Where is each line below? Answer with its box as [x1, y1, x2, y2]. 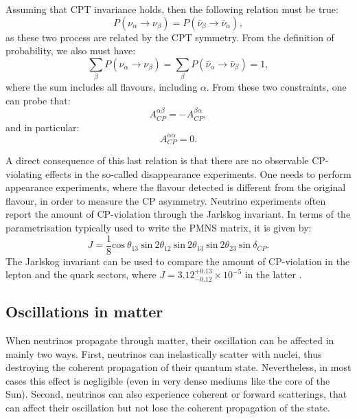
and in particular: [5, 120, 80, 134]
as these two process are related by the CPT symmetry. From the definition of [5, 30, 334, 44]
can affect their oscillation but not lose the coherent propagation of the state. [5, 400, 330, 415]
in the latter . [244, 267, 302, 282]
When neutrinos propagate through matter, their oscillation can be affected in [5, 333, 334, 348]
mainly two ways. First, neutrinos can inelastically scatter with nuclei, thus [5, 346, 322, 361]
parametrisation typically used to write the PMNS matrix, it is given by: [5, 220, 312, 235]
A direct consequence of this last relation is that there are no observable [5, 153, 309, 168]
